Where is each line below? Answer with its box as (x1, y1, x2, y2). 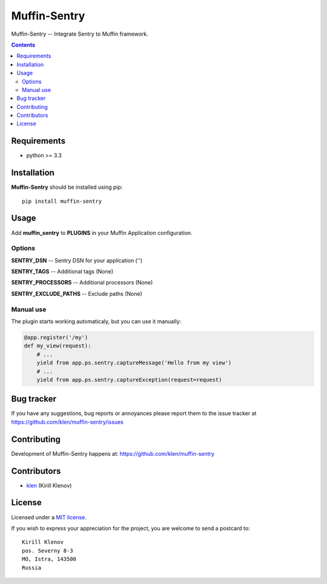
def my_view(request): (24, 343, 91, 349)
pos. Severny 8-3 (22, 547, 73, 554)
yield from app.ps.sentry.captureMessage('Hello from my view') (36, 359, 232, 366)
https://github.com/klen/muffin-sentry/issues (11, 418, 124, 425)
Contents (11, 41, 36, 48)
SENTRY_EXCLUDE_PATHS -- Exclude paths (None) (11, 290, 142, 297)
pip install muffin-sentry (22, 197, 102, 205)
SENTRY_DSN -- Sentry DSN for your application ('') (11, 257, 143, 264)
